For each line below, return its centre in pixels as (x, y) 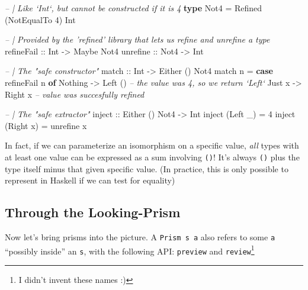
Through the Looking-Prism (93, 212)
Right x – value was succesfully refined (75, 94)
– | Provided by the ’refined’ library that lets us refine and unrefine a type (137, 39)
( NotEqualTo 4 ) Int (40, 19)
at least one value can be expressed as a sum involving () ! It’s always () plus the (152, 157)
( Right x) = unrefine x (46, 125)
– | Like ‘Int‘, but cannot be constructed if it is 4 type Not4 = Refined (134, 8)
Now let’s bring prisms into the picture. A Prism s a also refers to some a (140, 236)
